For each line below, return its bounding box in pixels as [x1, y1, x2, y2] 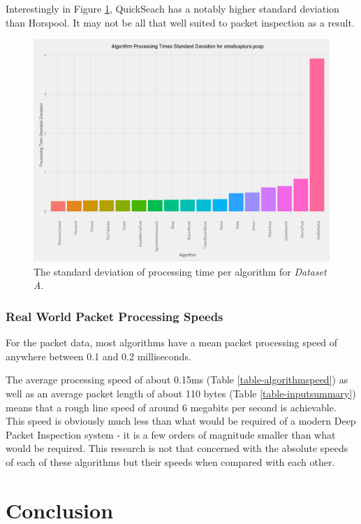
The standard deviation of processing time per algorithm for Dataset [34, 264, 327, 278]
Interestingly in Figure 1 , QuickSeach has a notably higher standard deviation [6, 1, 339, 15]
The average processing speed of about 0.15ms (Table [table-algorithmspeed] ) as [6, 372, 348, 387]
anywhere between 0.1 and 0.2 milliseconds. [6, 348, 191, 363]
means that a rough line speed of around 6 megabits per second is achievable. [6, 399, 337, 414]
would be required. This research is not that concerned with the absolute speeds [6, 441, 348, 455]
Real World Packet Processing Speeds [6, 307, 223, 325]
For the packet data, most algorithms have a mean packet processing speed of [6, 335, 338, 350]
